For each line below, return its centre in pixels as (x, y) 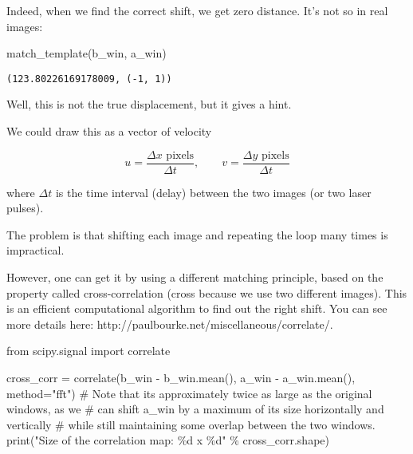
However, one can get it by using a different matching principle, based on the (195, 277)
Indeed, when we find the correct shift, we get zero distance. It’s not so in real (197, 10)
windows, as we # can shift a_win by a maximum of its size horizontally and (195, 409)
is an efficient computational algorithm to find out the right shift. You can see (197, 308)
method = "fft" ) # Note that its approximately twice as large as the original (189, 393)
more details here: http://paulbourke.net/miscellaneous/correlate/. (170, 324)
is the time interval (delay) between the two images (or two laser (213, 192)
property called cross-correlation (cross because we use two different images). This (207, 292)
